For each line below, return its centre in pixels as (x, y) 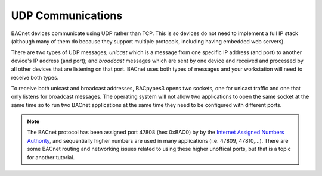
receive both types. (35, 77)
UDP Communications (67, 15)
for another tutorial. (51, 157)
